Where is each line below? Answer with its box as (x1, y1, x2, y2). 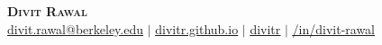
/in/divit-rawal (292, 19, 375, 38)
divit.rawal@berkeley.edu (7, 19, 144, 38)
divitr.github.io (155, 19, 239, 38)
